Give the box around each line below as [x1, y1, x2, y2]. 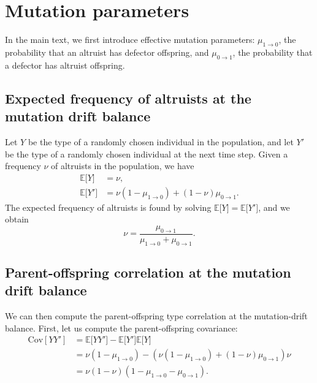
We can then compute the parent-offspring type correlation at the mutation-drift [5, 309, 308, 322]
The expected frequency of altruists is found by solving [5, 200, 212, 213]
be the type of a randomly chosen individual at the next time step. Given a [5, 147, 288, 160]
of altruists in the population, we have [51, 159, 194, 172]
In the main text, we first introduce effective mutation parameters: [5, 33, 255, 46]
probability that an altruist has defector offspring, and [5, 45, 209, 58]
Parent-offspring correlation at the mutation [5, 262, 291, 281]
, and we [258, 200, 290, 213]
